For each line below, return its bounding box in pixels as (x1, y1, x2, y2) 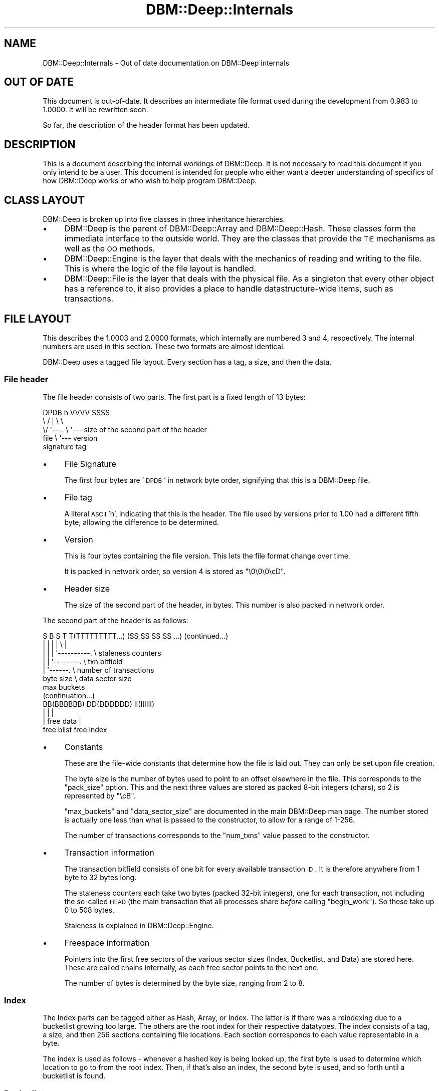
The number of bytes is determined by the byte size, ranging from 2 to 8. (64, 978, 305, 987)
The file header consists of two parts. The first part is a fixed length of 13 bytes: (43, 392, 306, 401)
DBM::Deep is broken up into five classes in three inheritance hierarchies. (43, 215, 285, 224)
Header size (64, 583, 110, 594)
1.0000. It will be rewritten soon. (43, 105, 148, 114)
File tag (64, 492, 92, 502)
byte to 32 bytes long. (64, 873, 137, 882)
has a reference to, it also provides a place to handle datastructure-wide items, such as (64, 284, 393, 294)
